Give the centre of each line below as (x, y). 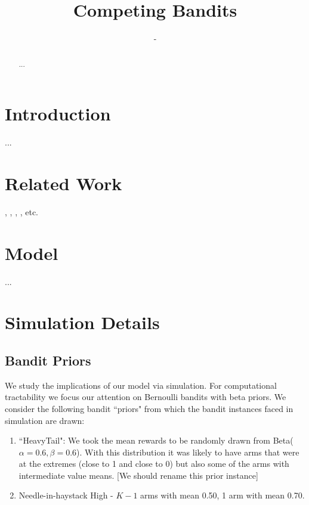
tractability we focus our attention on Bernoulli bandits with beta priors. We (146, 397)
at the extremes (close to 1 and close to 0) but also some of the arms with (154, 464)
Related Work (64, 183)
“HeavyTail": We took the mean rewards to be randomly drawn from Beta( (156, 440)
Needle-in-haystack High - (66, 495)
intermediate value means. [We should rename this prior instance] (138, 475)
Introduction (58, 114)
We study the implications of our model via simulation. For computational (141, 385)
